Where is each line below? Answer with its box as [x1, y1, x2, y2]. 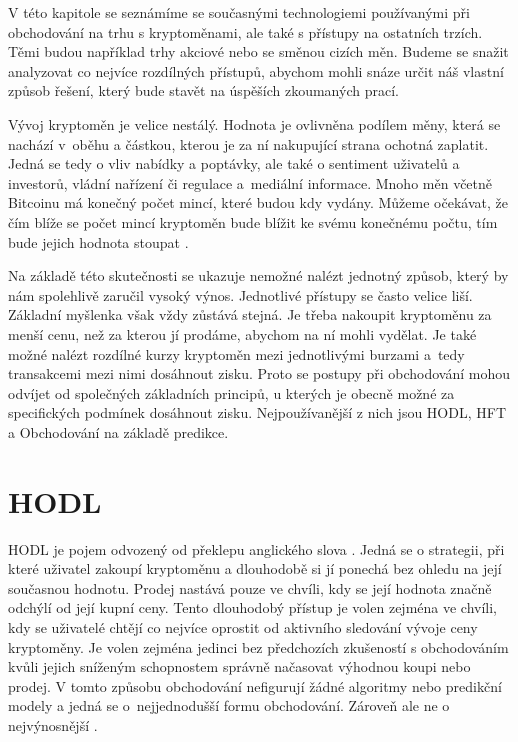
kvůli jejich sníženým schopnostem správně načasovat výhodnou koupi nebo [8, 656, 471, 677]
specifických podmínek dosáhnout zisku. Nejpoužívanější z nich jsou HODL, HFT [8, 402, 506, 423]
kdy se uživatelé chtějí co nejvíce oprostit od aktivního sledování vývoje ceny [8, 616, 478, 637]
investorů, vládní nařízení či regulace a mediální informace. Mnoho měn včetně [8, 172, 493, 193]
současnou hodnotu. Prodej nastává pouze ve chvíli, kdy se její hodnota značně [8, 577, 492, 598]
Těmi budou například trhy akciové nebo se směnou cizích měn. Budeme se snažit [8, 41, 509, 62]
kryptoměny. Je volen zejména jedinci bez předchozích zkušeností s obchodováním [8, 636, 509, 657]
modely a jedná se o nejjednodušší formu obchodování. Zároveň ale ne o [8, 695, 450, 716]
